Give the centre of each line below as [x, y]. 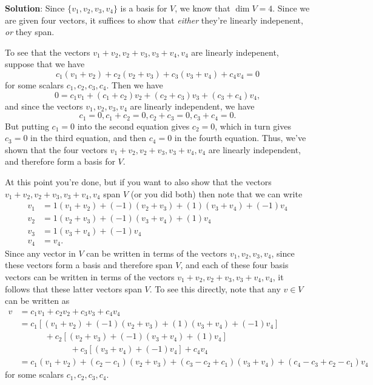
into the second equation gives [133, 126]
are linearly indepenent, [235, 52]
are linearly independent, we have [192, 106]
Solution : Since [35, 8]
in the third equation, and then [89, 138]
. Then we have [135, 84]
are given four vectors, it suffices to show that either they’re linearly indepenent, [154, 20]
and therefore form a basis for [60, 161]
